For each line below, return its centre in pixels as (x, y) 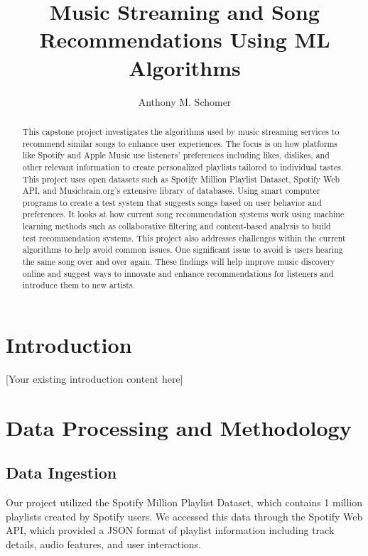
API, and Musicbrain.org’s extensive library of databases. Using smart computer (171, 191)
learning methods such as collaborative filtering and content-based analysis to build (177, 226)
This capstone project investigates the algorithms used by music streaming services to (181, 131)
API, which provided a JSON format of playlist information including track (170, 530)
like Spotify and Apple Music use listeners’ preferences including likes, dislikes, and (176, 155)
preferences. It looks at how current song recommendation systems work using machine (183, 214)
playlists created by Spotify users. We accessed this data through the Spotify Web (184, 516)
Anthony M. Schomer (185, 101)
